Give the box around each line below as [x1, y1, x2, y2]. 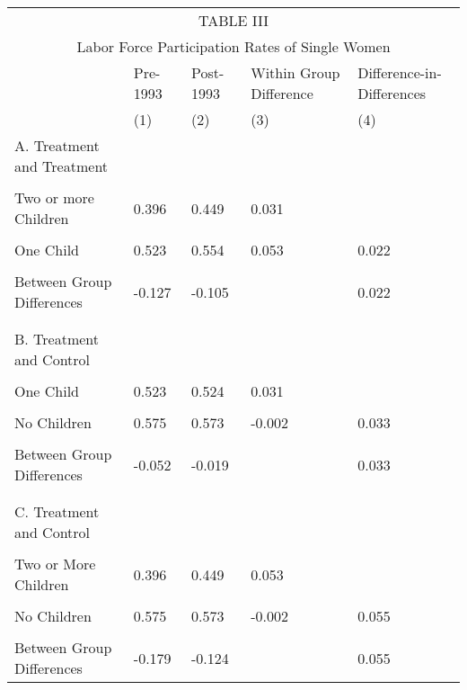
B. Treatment [14, 328, 100, 349]
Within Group [251, 62, 340, 83]
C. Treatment [14, 501, 100, 522]
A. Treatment [14, 135, 100, 156]
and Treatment [14, 156, 109, 176]
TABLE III [198, 10, 269, 31]
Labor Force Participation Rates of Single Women [76, 36, 391, 57]
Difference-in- [357, 62, 442, 83]
